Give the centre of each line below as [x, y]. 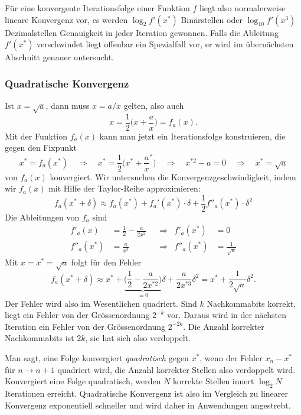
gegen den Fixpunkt [41, 147]
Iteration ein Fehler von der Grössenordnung [85, 326]
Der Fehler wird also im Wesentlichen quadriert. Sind [101, 303]
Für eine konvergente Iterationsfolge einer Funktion [97, 8]
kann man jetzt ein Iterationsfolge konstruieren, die [192, 136]
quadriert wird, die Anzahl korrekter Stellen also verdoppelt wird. [176, 369]
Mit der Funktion [36, 136]
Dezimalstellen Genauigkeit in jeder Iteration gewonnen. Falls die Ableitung [142, 32]
